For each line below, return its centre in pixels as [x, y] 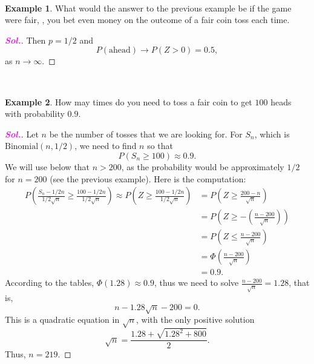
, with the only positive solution [195, 319]
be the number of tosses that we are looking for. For [146, 134]
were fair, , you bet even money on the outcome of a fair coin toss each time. [147, 20]
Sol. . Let [22, 134]
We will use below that [47, 166]
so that [160, 146]
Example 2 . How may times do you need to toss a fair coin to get [129, 101]
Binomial [22, 147]
